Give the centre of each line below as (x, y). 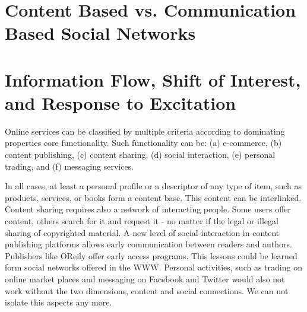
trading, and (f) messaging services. (69, 166)
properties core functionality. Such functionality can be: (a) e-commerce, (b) (143, 143)
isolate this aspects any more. (58, 302)
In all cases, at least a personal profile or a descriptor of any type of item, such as (153, 186)
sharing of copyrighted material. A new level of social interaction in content (142, 232)
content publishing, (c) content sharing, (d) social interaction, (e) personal (140, 155)
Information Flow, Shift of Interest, (153, 79)
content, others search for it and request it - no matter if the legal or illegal (142, 221)
